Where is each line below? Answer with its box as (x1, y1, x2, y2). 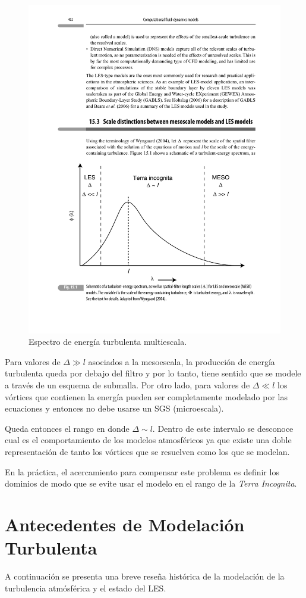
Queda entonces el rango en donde (5, 422, 130, 434)
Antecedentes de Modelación (5, 512, 245, 536)
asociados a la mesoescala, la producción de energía (88, 355, 275, 367)
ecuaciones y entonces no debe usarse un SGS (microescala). (5, 402, 224, 415)
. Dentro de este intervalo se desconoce (152, 422, 294, 434)
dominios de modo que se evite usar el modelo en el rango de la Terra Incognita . (5, 477, 297, 490)
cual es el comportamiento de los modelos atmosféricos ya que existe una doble (5, 434, 292, 446)
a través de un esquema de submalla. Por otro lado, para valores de (5, 379, 250, 391)
